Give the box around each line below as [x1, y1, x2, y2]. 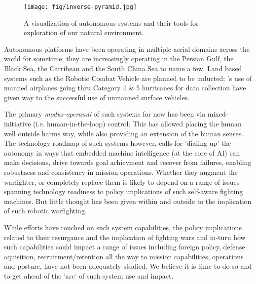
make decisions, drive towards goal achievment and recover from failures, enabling [4, 157, 252, 167]
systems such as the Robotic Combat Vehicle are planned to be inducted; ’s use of [4, 73, 252, 83]
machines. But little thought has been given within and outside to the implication [4, 196, 252, 206]
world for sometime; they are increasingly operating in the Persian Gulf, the [4, 53, 234, 64]
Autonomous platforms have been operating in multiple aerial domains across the [4, 43, 250, 54]
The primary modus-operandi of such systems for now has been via [4, 109, 206, 119]
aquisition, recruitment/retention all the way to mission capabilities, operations [4, 251, 244, 261]
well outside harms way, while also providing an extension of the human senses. [4, 128, 244, 138]
